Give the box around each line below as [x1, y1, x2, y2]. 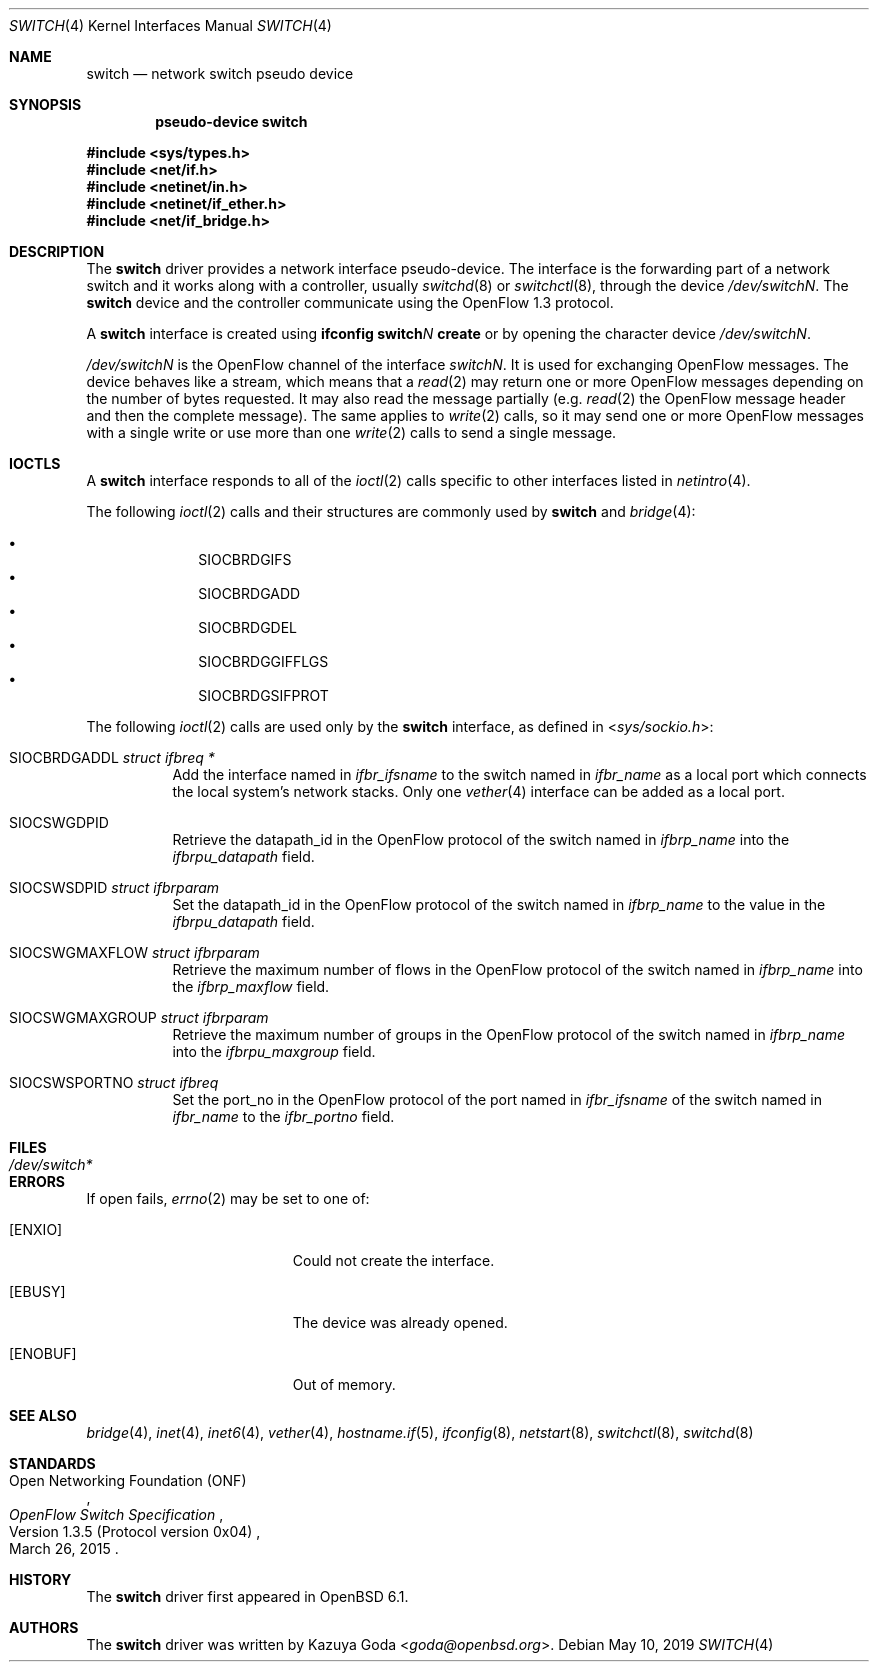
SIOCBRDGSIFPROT [198, 687, 329, 704]
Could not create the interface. [292, 1252, 495, 1269]
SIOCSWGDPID [9, 814, 109, 831]
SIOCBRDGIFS [198, 551, 292, 568]
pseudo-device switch [155, 113, 308, 130]
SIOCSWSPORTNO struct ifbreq [9, 1074, 219, 1091]
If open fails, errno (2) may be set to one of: [86, 1190, 370, 1207]
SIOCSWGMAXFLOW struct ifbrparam [9, 944, 260, 961]
